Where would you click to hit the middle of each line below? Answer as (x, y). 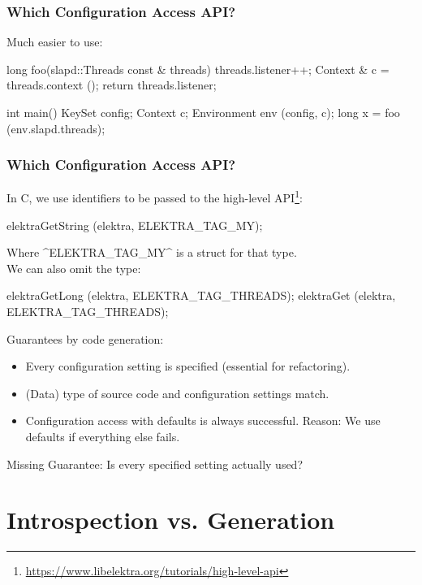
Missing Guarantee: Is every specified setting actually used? (155, 464)
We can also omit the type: (74, 268)
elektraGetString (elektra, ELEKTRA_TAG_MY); (135, 225)
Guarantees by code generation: (85, 338)
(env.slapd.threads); (56, 128)
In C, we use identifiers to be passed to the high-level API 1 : (155, 197)
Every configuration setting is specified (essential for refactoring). (188, 366)
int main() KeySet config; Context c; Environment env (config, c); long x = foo (203, 112)
